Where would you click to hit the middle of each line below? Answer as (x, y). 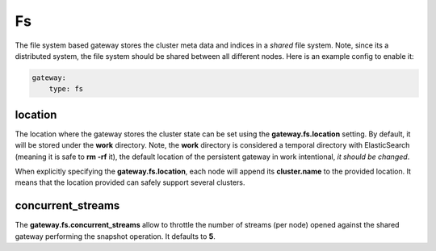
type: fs (66, 89)
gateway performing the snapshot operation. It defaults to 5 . (115, 236)
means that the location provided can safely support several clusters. (130, 182)
